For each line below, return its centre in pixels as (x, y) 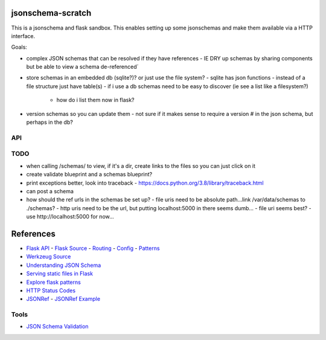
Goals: (19, 47)
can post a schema (50, 191)
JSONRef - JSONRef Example (63, 299)
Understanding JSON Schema (64, 265)
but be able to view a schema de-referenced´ (82, 67)
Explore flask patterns (53, 282)
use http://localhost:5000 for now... (70, 217)
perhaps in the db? (50, 122)
